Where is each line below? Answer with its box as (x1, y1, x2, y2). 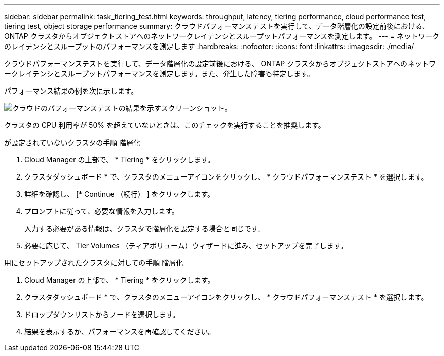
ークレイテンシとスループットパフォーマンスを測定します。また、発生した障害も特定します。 (4, 69, 314, 78)
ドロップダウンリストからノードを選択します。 (24, 310, 180, 319)
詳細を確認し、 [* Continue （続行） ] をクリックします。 (24, 190, 215, 198)
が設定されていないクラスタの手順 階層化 (4, 138, 141, 147)
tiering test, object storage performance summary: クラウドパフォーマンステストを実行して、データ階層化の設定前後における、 (4, 22, 429, 30)
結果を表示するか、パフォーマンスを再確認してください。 (24, 327, 215, 336)
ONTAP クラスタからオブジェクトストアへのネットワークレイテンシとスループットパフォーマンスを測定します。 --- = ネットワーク (4, 32, 439, 40)
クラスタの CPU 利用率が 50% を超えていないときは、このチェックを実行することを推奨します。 (4, 121, 325, 129)
